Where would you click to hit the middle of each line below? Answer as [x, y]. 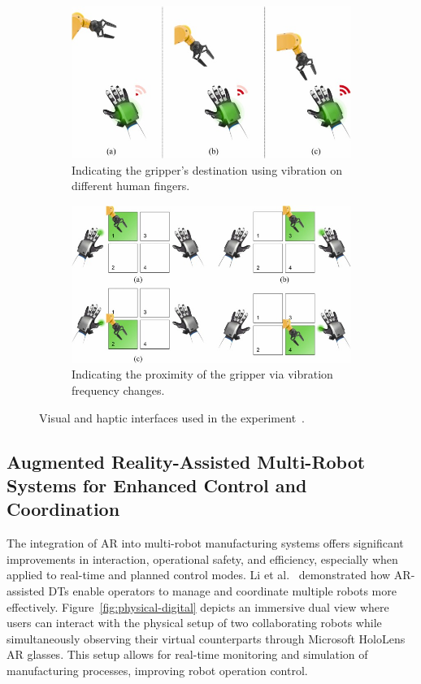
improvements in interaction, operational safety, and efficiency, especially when [202, 558]
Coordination [63, 509]
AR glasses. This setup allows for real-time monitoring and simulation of [187, 654]
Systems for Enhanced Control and [157, 485]
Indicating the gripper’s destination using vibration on [207, 169]
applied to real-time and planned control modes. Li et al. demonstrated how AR [209, 575]
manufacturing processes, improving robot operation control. [157, 670]
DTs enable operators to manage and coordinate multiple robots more [222, 590]
